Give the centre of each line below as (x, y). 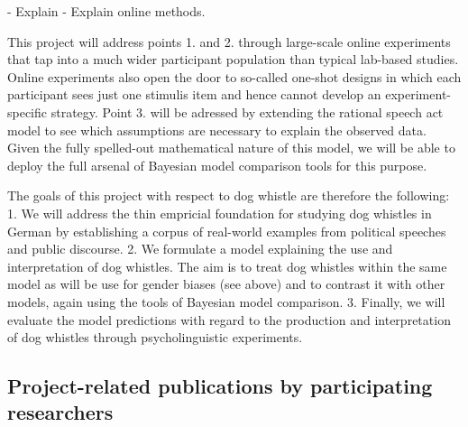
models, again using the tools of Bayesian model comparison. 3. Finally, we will (226, 301)
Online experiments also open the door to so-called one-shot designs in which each (234, 76)
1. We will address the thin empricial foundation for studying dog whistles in (220, 213)
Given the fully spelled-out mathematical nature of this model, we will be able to (231, 148)
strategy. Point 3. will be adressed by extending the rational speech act (247, 111)
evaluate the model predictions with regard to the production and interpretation (229, 319)
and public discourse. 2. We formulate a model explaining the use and (200, 249)
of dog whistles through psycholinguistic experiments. (155, 337)
